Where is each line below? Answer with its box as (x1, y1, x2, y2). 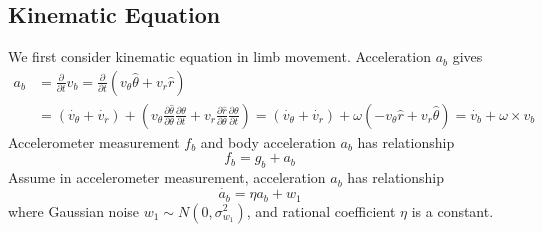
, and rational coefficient (246, 200, 396, 221)
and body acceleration (200, 131, 336, 152)
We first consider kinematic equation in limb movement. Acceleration (8, 46, 431, 67)
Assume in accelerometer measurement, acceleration (8, 167, 326, 188)
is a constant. (411, 200, 494, 221)
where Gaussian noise (8, 200, 140, 221)
